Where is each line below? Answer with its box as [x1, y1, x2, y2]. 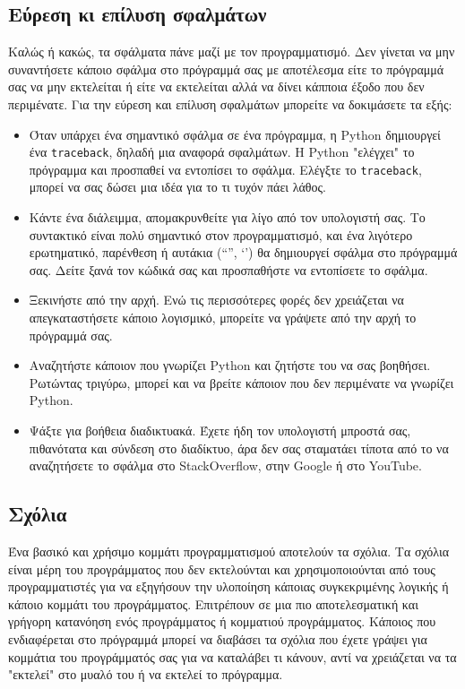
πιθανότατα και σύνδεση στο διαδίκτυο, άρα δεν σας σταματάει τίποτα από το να [29, 438, 449, 457]
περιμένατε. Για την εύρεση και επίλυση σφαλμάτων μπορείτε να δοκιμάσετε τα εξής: [8, 94, 452, 113]
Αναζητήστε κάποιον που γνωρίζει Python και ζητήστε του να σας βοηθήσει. [29, 356, 431, 375]
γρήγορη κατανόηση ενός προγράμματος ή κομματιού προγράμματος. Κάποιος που [8, 612, 436, 631]
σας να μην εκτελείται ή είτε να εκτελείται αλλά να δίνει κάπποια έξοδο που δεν [8, 77, 425, 96]
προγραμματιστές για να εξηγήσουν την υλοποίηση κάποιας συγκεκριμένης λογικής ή [8, 577, 449, 596]
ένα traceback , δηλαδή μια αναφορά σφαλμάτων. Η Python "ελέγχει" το [29, 142, 415, 161]
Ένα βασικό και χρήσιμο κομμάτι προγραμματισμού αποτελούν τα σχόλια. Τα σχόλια [8, 542, 450, 560]
